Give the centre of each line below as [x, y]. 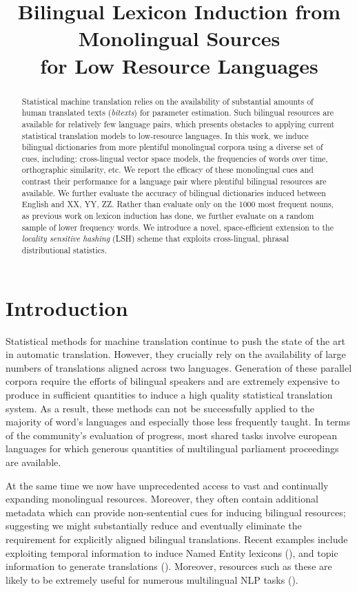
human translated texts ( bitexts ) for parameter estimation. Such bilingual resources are [178, 113]
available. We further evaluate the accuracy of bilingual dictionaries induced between [174, 192]
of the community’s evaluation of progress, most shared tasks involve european [171, 435]
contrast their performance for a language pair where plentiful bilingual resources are [174, 181]
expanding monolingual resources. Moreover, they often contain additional [162, 499]
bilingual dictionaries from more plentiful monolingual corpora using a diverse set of [172, 147]
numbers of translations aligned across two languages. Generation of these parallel [179, 367]
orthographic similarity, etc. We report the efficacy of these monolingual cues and [167, 170]
